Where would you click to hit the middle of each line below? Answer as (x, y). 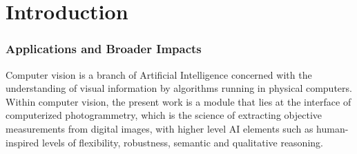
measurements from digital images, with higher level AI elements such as (160, 128)
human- (332, 128)
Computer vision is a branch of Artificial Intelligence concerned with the (159, 74)
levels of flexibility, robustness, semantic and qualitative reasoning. (183, 142)
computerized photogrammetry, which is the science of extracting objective (164, 115)
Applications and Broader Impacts (104, 49)
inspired (22, 142)
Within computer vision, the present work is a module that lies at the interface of (178, 101)
